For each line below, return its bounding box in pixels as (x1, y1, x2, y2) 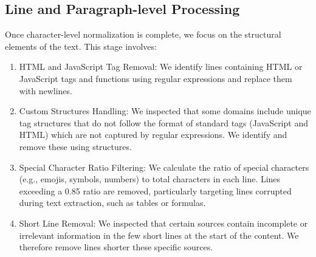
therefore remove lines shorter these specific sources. (19, 241, 213, 253)
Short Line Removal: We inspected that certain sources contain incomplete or (19, 216, 308, 229)
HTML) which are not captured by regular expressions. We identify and (19, 128, 287, 141)
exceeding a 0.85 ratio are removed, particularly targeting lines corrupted (19, 184, 292, 197)
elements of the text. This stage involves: (5, 39, 157, 52)
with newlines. (19, 84, 72, 97)
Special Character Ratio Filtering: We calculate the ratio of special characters (19, 160, 309, 173)
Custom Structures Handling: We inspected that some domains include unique (19, 105, 311, 117)
